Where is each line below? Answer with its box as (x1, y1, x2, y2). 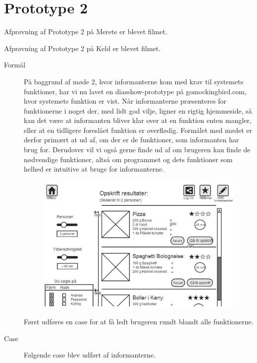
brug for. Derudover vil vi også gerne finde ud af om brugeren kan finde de (24, 144, 251, 155)
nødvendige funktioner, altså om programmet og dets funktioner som (24, 154, 233, 164)
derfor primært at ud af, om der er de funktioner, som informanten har (24, 134, 239, 145)
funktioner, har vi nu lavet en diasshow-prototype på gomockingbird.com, (24, 86, 247, 96)
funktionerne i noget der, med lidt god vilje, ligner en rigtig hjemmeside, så (24, 105, 252, 116)
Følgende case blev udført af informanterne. (24, 350, 156, 360)
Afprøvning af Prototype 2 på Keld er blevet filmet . (4, 43, 161, 53)
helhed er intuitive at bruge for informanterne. (24, 164, 164, 174)
